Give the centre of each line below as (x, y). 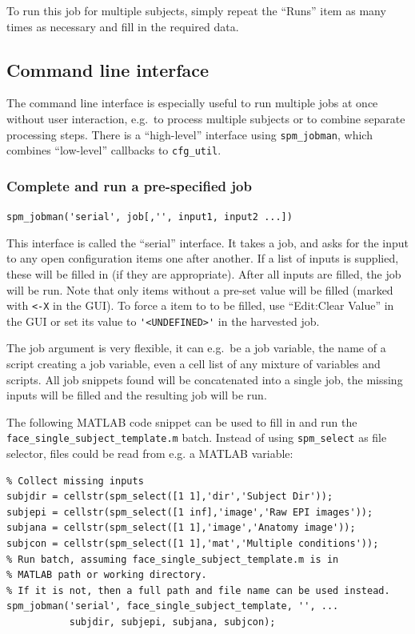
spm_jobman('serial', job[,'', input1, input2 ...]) (150, 217)
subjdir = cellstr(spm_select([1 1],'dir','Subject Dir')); (170, 497)
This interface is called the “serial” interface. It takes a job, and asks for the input (208, 242)
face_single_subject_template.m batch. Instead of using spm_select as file (197, 437)
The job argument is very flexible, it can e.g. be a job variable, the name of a (196, 348)
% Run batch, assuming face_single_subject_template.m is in (173, 559)
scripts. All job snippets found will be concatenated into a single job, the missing (205, 379)
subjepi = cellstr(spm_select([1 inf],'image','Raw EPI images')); (190, 512)
